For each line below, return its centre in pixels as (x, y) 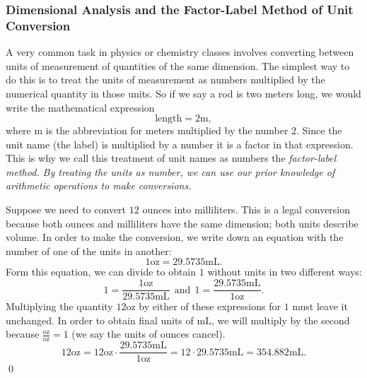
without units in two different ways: (285, 272)
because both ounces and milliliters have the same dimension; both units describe (182, 223)
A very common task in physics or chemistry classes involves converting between (180, 52)
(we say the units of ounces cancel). (148, 334)
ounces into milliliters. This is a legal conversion (246, 209)
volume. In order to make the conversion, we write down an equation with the (175, 237)
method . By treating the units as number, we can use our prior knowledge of (170, 171)
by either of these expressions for (210, 306)
